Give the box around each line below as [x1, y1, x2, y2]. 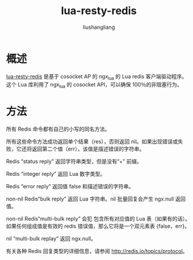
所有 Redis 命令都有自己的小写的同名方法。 [6, 125, 111, 133]
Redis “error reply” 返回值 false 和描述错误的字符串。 [6, 183, 134, 190]
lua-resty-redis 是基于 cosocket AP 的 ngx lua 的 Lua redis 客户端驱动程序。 [6, 72, 187, 81]
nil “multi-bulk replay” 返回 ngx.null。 [6, 235, 96, 242]
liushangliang [82, 24, 115, 31]
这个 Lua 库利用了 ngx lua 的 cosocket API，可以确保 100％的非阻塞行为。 [6, 81, 182, 89]
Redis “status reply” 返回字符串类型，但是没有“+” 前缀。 [6, 158, 142, 165]
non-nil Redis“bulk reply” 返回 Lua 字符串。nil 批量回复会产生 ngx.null [6, 195, 174, 202]
